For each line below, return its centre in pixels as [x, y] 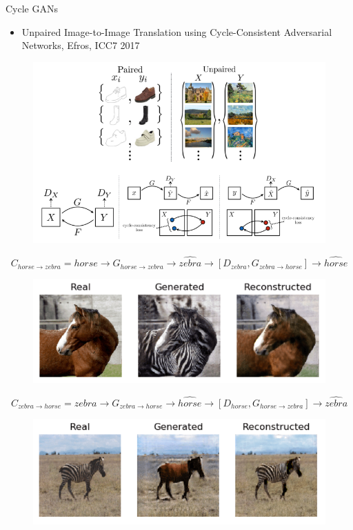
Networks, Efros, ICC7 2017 [81, 45]
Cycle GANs [32, 8]
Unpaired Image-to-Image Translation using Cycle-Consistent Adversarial [177, 31]
